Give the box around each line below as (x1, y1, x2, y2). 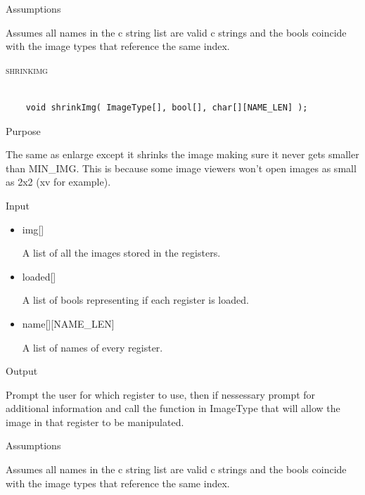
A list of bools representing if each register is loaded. (22, 292, 249, 307)
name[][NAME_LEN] (22, 316, 115, 330)
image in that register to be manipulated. (6, 414, 184, 429)
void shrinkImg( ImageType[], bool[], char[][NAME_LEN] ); (25, 102, 308, 112)
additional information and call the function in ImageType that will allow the (6, 401, 340, 416)
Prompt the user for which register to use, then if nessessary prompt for (6, 387, 316, 401)
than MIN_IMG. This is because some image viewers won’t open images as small (6, 160, 357, 175)
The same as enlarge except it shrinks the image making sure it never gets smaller (6, 147, 359, 162)
